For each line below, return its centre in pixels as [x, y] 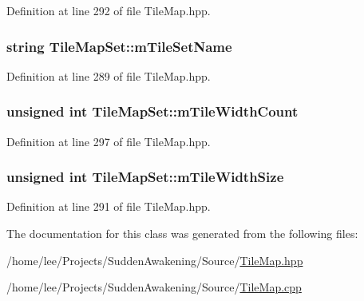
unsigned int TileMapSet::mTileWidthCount [152, 111]
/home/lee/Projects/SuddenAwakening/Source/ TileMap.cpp [154, 287]
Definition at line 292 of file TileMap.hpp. [109, 10]
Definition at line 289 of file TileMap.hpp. [109, 75]
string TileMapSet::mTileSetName [119, 46]
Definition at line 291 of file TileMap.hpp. [109, 206]
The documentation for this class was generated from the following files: [182, 234]
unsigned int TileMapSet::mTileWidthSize [145, 177]
